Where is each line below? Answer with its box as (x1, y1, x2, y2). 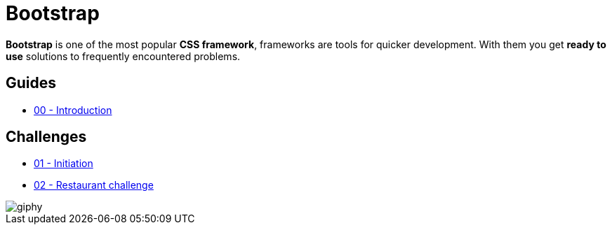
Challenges (6, 128, 87, 146)
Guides (6, 74, 57, 92)
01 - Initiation (34, 157, 93, 170)
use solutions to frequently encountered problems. (6, 50, 241, 62)
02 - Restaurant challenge (34, 179, 154, 192)
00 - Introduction (34, 103, 112, 116)
